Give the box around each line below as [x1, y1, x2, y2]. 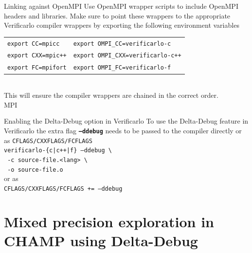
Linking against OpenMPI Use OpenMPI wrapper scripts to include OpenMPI [4, 1, 238, 11]
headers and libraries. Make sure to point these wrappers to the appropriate [4, 10, 231, 20]
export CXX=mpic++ [7, 52, 67, 59]
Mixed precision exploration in [4, 211, 214, 231]
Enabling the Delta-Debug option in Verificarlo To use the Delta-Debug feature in [4, 116, 249, 126]
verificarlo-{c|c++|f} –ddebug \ [4, 147, 112, 154]
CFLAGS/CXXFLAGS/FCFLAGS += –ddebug [4, 185, 123, 192]
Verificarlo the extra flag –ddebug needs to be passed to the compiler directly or [4, 125, 242, 135]
